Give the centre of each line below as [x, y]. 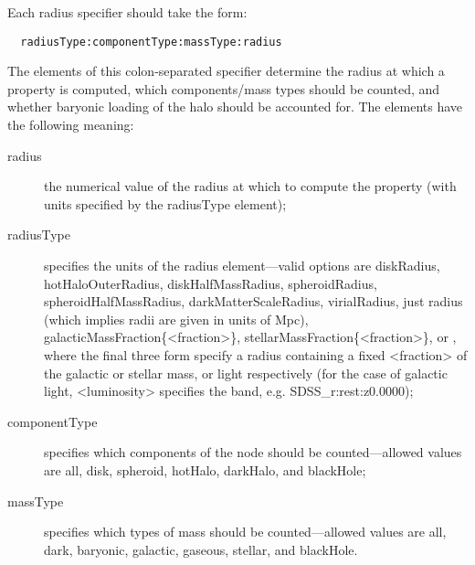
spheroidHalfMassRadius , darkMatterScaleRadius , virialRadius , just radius [253, 301]
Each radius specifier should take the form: [127, 12]
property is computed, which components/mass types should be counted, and [224, 88]
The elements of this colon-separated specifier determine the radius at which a [226, 71]
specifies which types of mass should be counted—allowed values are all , [245, 532]
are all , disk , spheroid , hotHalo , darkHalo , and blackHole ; [205, 469]
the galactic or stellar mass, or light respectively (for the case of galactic [246, 373]
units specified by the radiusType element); [165, 203]
